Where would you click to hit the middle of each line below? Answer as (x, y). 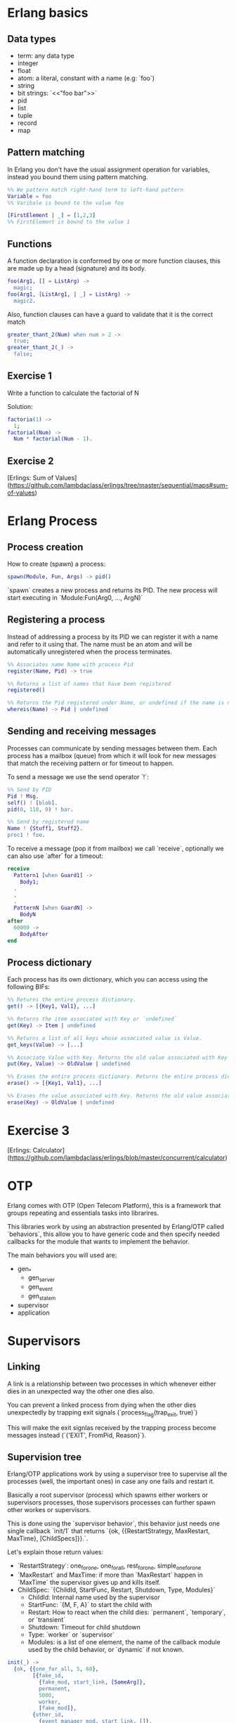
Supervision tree (45, 1457)
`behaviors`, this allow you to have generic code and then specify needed (113, 1234)
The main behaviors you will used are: (62, 1255)
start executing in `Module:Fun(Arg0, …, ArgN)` (75, 598)
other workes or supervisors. (49, 1510)
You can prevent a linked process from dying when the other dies (102, 1405)
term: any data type (46, 56)
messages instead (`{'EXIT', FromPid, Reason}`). (77, 1435)
